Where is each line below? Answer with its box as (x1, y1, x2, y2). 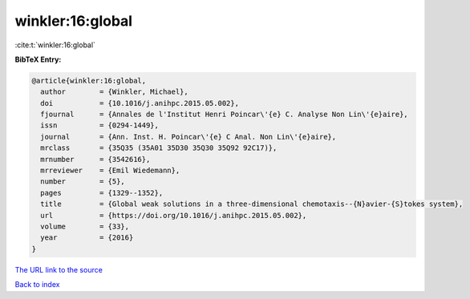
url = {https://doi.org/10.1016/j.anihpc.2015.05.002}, (40, 211, 307, 220)
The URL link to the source (14, 265, 103, 274)
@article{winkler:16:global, (31, 76, 147, 85)
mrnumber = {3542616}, (40, 155, 151, 164)
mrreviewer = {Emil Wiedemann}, (40, 166, 180, 176)
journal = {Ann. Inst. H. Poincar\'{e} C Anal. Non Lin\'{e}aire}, (40, 132, 337, 141)
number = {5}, (40, 177, 126, 186)
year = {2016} (40, 233, 134, 242)
